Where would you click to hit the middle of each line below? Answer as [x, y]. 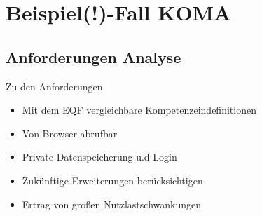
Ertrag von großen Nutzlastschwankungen [112, 204]
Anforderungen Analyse [94, 56]
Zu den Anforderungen [54, 86]
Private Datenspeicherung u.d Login [99, 157]
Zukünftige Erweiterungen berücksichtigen [112, 180]
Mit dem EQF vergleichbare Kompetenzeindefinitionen [139, 110]
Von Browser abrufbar [70, 133]
